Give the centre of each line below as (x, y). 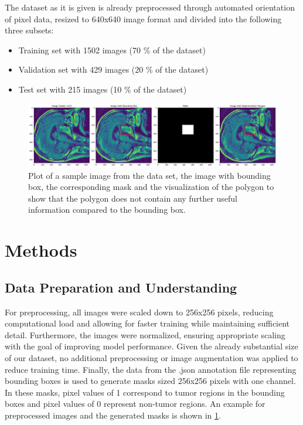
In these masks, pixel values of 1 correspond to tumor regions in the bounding (145, 392)
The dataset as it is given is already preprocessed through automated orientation (150, 7)
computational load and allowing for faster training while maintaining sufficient (147, 323)
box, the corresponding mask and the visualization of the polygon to (151, 187)
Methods (41, 250)
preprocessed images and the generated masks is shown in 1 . (113, 415)
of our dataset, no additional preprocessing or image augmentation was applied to (151, 357)
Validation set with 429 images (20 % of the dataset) (113, 69)
